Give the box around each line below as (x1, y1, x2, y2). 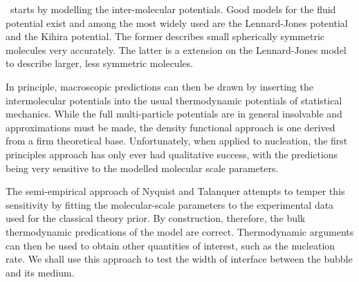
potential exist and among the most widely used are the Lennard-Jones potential (6, 15, 348, 30)
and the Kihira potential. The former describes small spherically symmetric (6, 29, 325, 44)
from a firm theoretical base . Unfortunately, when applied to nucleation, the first (6, 133, 348, 148)
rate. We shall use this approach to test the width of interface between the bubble (6, 252, 353, 266)
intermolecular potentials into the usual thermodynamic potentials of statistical (6, 93, 342, 107)
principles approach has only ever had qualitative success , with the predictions (6, 147, 338, 161)
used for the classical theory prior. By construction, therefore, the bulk (6, 211, 306, 225)
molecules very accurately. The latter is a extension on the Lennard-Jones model (6, 42, 347, 57)
